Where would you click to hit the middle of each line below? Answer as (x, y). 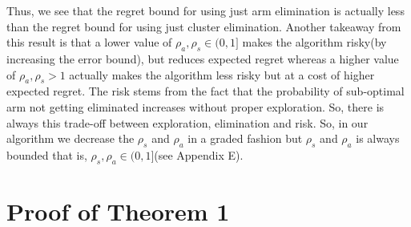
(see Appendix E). (199, 154)
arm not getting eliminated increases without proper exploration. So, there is (195, 106)
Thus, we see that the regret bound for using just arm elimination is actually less (205, 10)
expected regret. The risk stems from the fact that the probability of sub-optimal (205, 91)
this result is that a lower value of (89, 42)
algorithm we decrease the (71, 138)
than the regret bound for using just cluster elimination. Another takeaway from (204, 26)
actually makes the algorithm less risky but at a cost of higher (222, 74)
